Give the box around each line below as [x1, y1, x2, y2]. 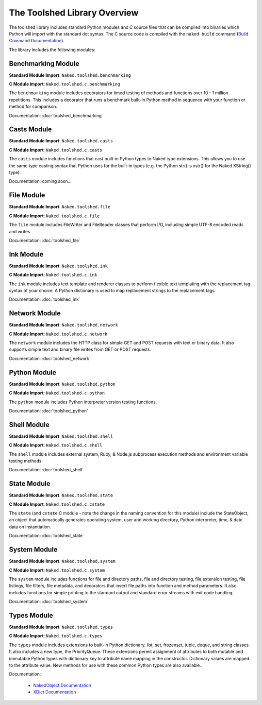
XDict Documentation [33, 689, 76, 695]
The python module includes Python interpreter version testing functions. [9, 399, 157, 405]
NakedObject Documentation [33, 682, 92, 688]
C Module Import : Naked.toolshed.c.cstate [9, 501, 105, 507]
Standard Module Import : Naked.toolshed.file [9, 204, 111, 210]
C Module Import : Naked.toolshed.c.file [9, 213, 100, 219]
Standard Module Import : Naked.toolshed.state [9, 492, 114, 498]
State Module [9, 480, 50, 488]
